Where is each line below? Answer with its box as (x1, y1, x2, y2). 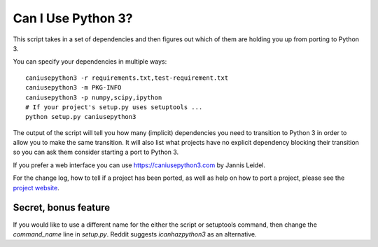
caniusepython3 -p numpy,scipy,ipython (25, 93, 162, 101)
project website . (13, 183, 59, 192)
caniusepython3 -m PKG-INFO (25, 84, 122, 92)
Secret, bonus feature (13, 202, 111, 213)
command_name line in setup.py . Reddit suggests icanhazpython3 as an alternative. (13, 230, 257, 238)
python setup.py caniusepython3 (25, 113, 136, 121)
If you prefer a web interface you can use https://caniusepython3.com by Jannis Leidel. (13, 161, 266, 169)
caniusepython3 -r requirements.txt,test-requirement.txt (25, 73, 229, 82)
